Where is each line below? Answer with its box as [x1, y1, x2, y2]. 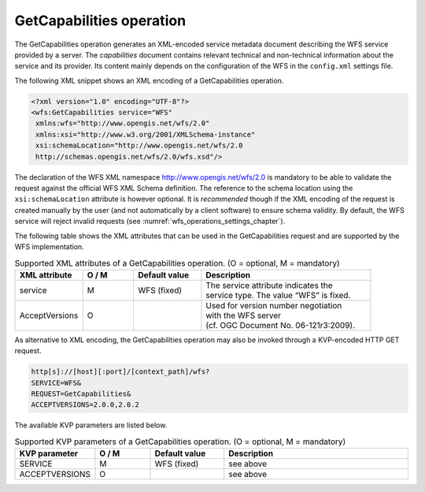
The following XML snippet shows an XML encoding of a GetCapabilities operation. [14, 76, 284, 85]
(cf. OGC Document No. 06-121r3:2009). [205, 319, 356, 330]
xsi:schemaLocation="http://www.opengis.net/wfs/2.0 [35, 141, 243, 150]
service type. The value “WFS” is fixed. [205, 289, 351, 300]
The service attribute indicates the [205, 280, 334, 291]
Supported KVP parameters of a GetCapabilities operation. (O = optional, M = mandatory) [14, 436, 346, 447]
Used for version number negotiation [205, 300, 342, 311]
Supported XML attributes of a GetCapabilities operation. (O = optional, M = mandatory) [14, 257, 340, 268]
